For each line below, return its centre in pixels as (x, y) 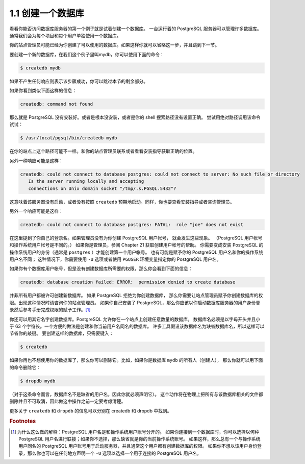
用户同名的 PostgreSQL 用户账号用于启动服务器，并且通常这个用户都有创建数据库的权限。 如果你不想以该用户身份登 (140, 446)
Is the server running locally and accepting (86, 181)
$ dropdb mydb (38, 381)
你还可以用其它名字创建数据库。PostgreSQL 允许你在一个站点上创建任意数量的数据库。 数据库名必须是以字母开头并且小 (135, 319)
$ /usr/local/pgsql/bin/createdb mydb (69, 138)
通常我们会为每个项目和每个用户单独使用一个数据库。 (65, 35)
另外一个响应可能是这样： (36, 211)
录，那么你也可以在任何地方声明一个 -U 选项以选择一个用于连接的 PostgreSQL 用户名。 (110, 453)
